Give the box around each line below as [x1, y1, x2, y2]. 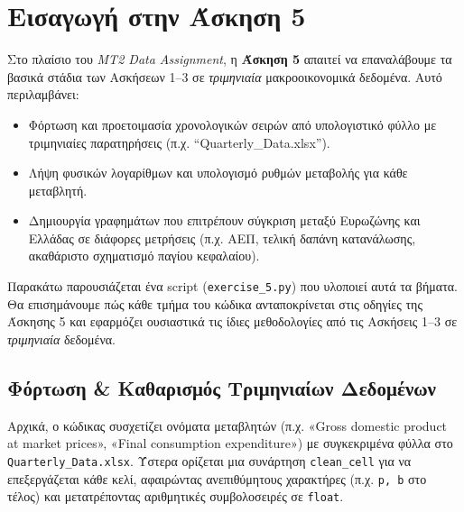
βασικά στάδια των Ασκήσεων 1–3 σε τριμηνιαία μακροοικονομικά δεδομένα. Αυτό [7, 67, 442, 86]
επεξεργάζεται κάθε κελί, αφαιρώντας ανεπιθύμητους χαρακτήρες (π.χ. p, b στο [7, 469, 427, 488]
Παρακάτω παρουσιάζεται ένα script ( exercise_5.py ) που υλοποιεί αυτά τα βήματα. [7, 277, 458, 296]
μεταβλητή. [28, 180, 88, 199]
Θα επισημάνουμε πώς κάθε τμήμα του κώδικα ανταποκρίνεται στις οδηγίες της [7, 294, 422, 313]
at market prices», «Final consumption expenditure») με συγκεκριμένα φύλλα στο [7, 434, 453, 453]
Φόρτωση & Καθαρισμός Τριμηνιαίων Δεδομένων [7, 373, 436, 401]
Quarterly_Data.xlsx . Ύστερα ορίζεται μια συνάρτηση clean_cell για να [7, 451, 412, 470]
